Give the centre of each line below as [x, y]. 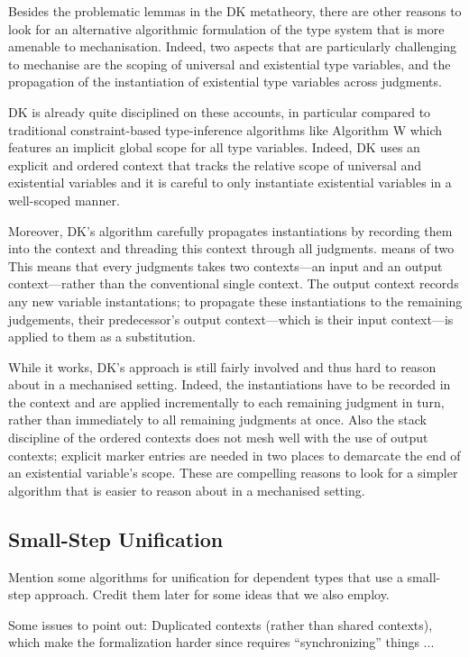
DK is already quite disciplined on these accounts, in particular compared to [220, 111]
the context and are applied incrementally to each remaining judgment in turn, [226, 401]
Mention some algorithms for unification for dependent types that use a [206, 576]
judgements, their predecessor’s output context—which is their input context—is [231, 319]
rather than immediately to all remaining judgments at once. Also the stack [217, 420]
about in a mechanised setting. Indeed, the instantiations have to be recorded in [230, 384]
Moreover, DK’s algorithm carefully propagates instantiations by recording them [230, 230]
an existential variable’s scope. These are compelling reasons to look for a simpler [233, 473]
